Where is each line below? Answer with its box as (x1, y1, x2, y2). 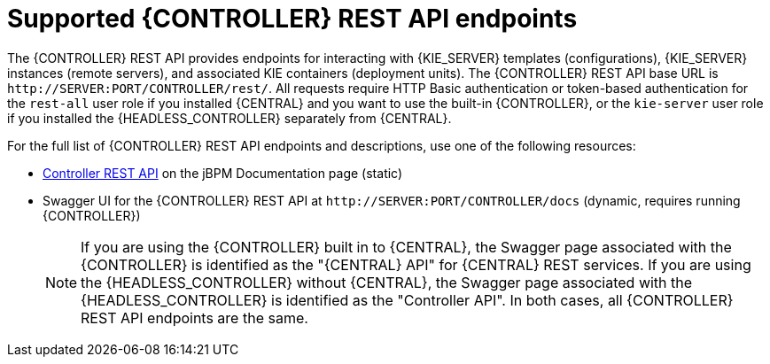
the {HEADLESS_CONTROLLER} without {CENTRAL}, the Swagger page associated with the (81, 273, 693, 291)
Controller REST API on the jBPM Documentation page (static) (43, 165, 403, 181)
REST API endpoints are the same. (81, 308, 308, 327)
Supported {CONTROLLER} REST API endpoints (7, 4, 578, 34)
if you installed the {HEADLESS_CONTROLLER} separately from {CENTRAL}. (7, 110, 452, 126)
